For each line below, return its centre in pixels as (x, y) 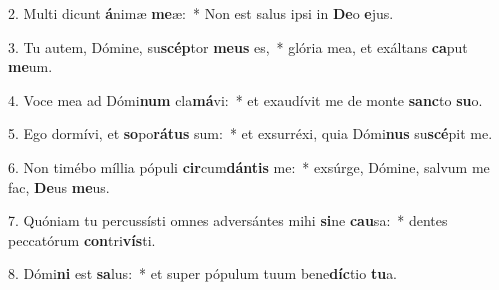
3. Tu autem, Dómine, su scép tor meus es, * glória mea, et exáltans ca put (238, 46)
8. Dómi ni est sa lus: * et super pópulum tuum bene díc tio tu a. (203, 273)
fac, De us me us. (59, 186)
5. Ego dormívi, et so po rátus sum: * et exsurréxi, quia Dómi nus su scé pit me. (250, 133)
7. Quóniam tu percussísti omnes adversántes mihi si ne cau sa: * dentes (228, 220)
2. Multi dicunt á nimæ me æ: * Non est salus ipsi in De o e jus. (201, 13)
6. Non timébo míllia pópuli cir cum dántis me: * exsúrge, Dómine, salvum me (249, 166)
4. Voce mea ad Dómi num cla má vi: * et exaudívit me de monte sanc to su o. (245, 99)
